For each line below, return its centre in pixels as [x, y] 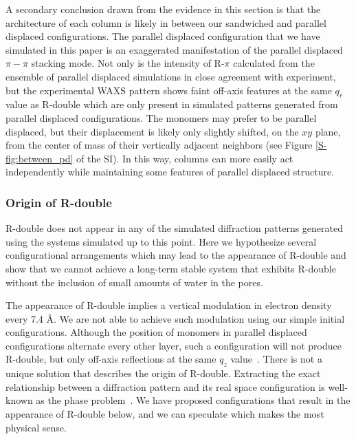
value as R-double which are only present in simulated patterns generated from [172, 104]
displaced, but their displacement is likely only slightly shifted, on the [152, 131]
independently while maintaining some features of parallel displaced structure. [170, 172]
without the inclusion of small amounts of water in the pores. [134, 282]
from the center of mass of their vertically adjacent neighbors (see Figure [159, 145]
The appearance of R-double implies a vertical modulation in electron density [169, 305]
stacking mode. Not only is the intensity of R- [128, 63]
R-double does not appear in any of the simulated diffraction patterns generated [174, 228]
